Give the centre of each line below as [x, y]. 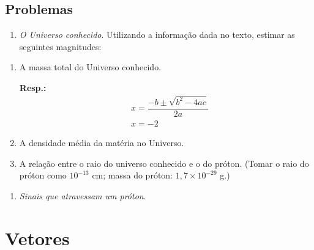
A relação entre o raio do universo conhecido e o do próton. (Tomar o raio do [164, 163]
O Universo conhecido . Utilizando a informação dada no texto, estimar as [157, 35]
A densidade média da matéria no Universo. [102, 142]
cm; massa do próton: [133, 175]
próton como [43, 175]
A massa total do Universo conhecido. [90, 67]
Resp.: [33, 87]
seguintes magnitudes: [60, 46]
